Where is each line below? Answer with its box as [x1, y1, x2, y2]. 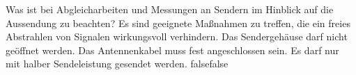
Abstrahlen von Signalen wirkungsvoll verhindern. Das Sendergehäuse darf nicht [6, 29, 348, 44]
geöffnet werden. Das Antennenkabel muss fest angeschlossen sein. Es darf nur [6, 42, 339, 57]
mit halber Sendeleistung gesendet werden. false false [6, 56, 229, 71]
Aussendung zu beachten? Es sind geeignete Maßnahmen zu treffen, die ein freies [6, 15, 350, 30]
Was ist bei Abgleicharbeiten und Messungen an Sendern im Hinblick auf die [6, 2, 334, 16]
